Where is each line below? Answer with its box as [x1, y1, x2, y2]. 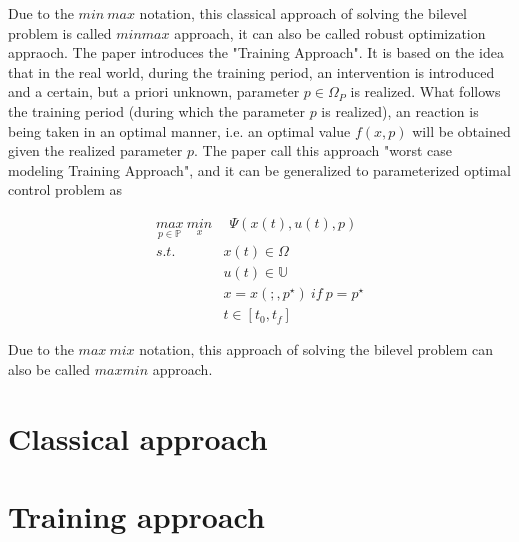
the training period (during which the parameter [8, 100, 305, 121]
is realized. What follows [350, 81, 501, 102]
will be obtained [412, 120, 511, 141]
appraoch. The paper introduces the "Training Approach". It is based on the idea [8, 42, 504, 63]
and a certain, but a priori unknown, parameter [8, 81, 300, 102]
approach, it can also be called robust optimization [174, 22, 486, 43]
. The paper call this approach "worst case [194, 140, 453, 161]
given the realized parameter [8, 140, 183, 161]
